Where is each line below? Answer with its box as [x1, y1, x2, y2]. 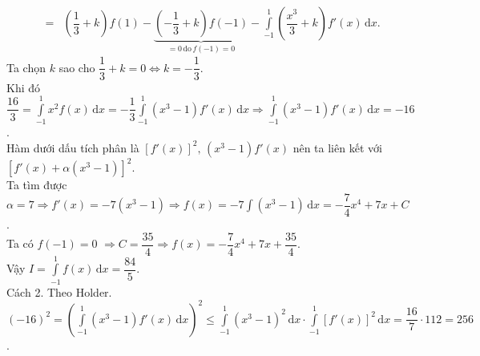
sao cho [58, 59, 95, 75]
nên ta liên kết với [292, 139, 382, 156]
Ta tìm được [6, 176, 67, 193]
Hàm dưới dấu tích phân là [6, 139, 139, 156]
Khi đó [6, 79, 41, 95]
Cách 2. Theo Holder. [6, 283, 112, 300]
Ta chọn [6, 59, 46, 75]
